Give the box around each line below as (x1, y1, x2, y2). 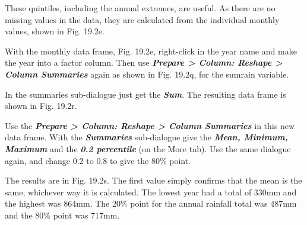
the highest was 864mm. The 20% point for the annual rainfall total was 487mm (5, 197, 297, 210)
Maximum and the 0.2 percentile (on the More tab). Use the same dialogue (5, 142, 291, 155)
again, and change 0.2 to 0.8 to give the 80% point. (5, 154, 191, 166)
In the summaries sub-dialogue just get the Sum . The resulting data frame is (5, 88, 286, 100)
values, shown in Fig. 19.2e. (5, 25, 105, 37)
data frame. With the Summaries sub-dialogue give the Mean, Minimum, (5, 131, 288, 143)
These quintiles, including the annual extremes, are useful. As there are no (5, 2, 276, 14)
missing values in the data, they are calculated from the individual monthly (5, 13, 280, 25)
